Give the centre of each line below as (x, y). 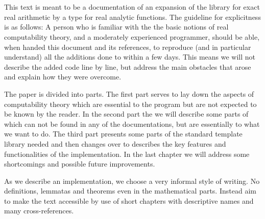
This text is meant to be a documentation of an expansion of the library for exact (132, 7)
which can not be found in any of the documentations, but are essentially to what (132, 124)
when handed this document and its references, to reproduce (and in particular (128, 47)
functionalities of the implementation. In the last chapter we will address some (127, 154)
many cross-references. (39, 211)
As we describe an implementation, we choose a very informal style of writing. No (132, 181)
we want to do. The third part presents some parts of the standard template (123, 134)
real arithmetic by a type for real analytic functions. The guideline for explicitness (132, 17)
